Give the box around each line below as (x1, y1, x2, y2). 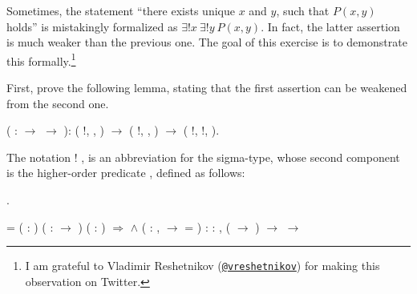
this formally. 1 (6, 50, 76, 69)
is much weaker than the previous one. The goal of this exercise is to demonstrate (6, 34, 407, 50)
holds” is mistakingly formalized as (6, 18, 178, 34)
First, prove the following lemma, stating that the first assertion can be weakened (6, 79, 407, 96)
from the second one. (6, 95, 109, 111)
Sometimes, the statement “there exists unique (6, 2, 235, 18)
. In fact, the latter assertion (261, 18, 400, 34)
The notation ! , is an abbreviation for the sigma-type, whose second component (6, 148, 400, 165)
